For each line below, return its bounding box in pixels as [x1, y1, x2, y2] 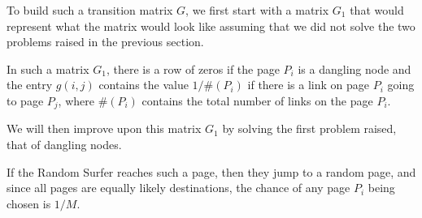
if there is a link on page [247, 76, 370, 93]
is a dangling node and [298, 60, 411, 77]
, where [58, 92, 94, 109]
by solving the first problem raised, [222, 120, 397, 137]
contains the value [98, 76, 189, 93]
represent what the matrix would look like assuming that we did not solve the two [7, 17, 415, 34]
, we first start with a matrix [185, 2, 329, 18]
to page [7, 92, 44, 109]
